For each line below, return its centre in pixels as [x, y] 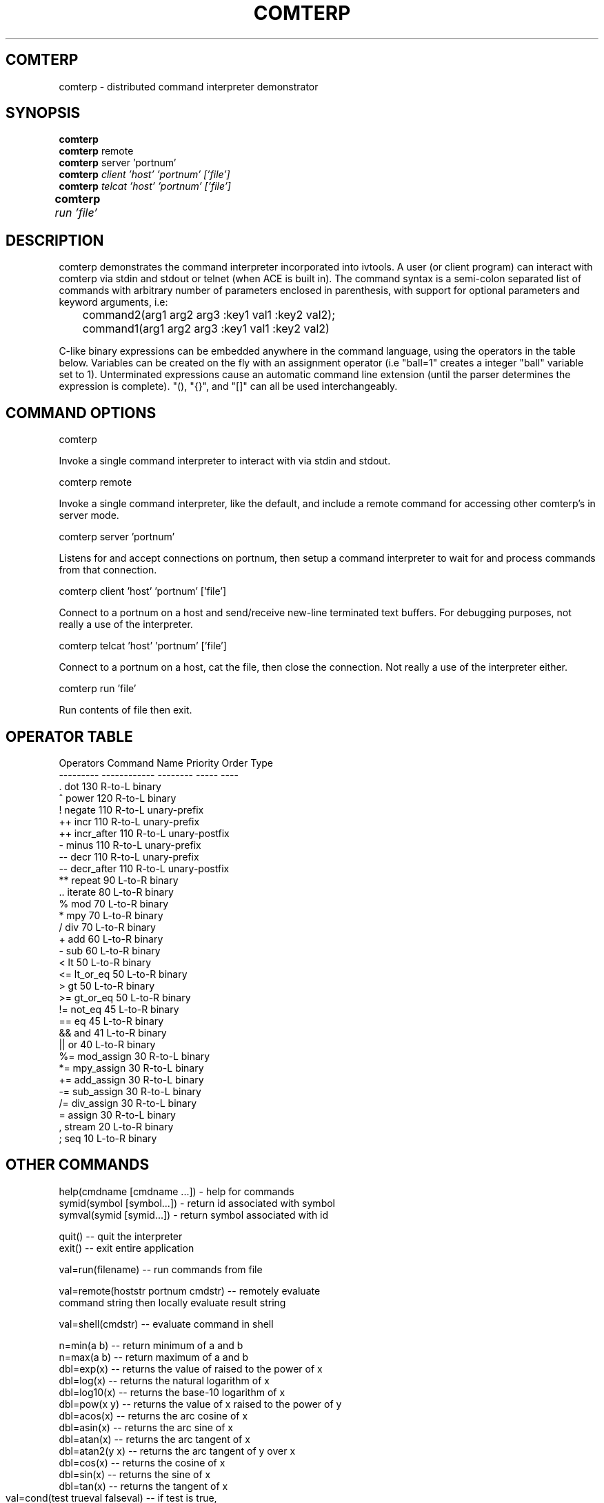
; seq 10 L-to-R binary [108, 1138]
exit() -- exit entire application [127, 1248]
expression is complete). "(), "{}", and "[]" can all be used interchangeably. [228, 386]
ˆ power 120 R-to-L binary [118, 798]
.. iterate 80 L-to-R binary [116, 892]
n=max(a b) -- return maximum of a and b [154, 1357]
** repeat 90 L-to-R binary [119, 880]
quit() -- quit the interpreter [121, 1236]
